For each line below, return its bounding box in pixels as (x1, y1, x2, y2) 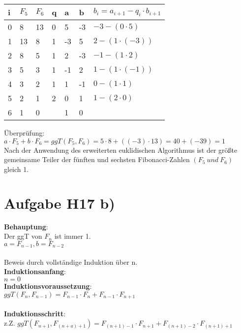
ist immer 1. (54, 231, 91, 241)
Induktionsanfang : (4, 266, 66, 277)
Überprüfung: (4, 128, 45, 138)
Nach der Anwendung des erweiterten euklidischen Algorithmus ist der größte (4, 144, 238, 155)
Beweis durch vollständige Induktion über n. (4, 256, 138, 267)
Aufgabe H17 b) (4, 193, 115, 213)
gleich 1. (4, 164, 29, 174)
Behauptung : (4, 221, 48, 231)
